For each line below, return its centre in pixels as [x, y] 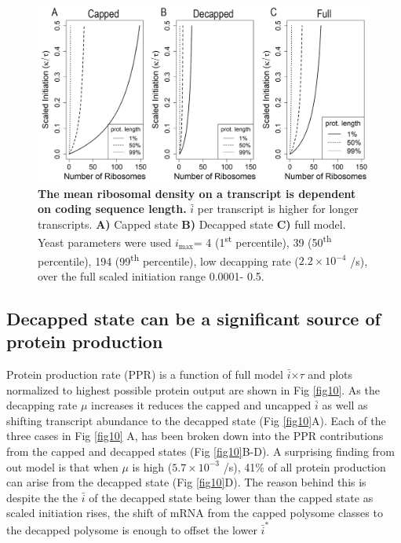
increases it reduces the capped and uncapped [201, 405]
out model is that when [62, 466]
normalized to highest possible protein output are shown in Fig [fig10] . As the [193, 389]
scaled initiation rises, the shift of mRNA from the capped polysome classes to [195, 513]
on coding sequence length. [112, 209]
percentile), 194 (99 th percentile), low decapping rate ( [168, 259]
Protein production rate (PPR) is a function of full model [145, 374]
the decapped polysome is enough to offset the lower [132, 529]
